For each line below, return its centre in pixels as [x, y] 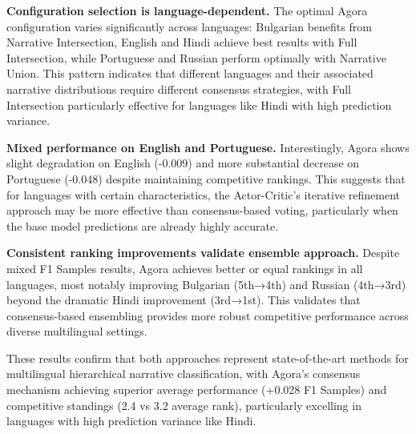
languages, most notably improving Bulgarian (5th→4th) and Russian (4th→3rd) [206, 284]
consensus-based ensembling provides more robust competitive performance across [208, 315]
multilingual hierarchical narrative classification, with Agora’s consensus [184, 374]
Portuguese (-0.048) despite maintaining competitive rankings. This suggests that [206, 178]
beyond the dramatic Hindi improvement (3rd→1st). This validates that [184, 300]
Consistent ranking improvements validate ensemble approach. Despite [203, 253]
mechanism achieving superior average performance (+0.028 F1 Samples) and [197, 390]
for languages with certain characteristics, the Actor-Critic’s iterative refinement [203, 194]
